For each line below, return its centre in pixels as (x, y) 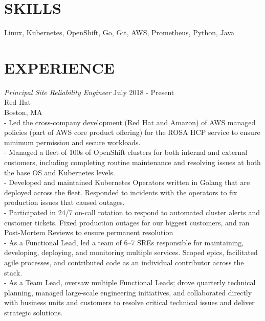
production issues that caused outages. (64, 202)
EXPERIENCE (59, 67)
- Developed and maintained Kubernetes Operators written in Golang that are (127, 182)
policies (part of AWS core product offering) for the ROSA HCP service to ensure (132, 132)
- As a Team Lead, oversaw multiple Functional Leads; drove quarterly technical (130, 282)
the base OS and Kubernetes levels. (60, 172)
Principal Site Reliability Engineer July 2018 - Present (89, 92)
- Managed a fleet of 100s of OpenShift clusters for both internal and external (126, 152)
